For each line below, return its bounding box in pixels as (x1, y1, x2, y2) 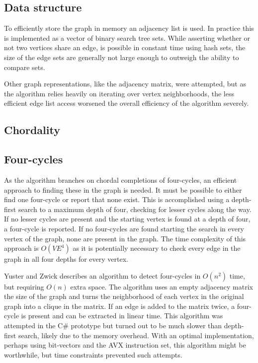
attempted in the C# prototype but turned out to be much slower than (4, 320, 222, 331)
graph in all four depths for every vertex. (4, 254, 128, 264)
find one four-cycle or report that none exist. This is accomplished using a (4, 194, 230, 205)
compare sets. (4, 62, 45, 72)
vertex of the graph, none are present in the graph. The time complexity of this (4, 233, 246, 243)
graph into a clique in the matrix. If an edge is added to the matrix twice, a (4, 300, 235, 311)
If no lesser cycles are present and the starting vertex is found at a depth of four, (4, 214, 251, 224)
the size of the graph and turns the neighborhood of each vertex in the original (4, 291, 244, 301)
